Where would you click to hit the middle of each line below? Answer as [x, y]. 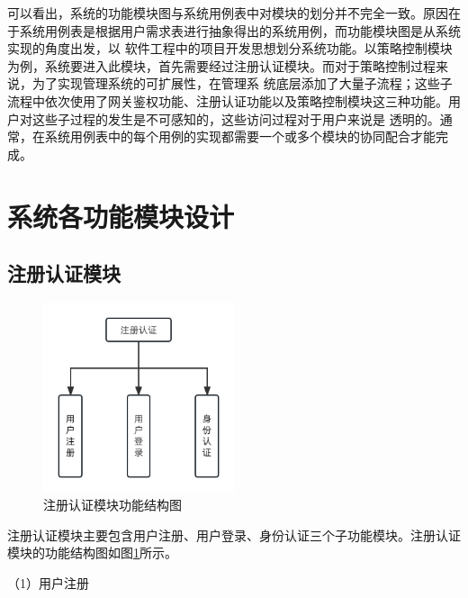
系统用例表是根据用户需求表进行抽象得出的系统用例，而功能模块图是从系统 [240, 30]
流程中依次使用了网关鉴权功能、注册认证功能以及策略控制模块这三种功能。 [228, 100]
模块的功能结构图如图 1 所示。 [92, 553]
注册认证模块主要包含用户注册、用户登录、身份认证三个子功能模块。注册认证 [234, 535]
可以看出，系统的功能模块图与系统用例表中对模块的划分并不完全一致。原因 [228, 13]
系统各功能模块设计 [121, 216]
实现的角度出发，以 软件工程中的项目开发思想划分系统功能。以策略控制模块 [230, 48]
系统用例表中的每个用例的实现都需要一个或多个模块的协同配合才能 [240, 136]
